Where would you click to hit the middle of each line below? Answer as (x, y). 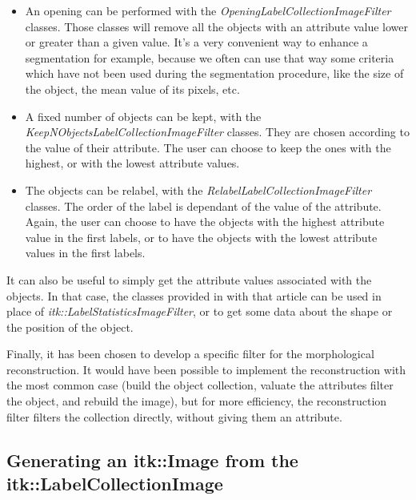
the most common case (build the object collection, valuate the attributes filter (200, 385)
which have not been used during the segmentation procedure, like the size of (214, 73)
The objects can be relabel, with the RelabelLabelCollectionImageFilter (198, 190)
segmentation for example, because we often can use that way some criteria (210, 57)
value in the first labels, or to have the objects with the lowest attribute (201, 237)
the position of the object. (70, 327)
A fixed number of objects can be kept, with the (143, 116)
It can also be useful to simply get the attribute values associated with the (189, 279)
